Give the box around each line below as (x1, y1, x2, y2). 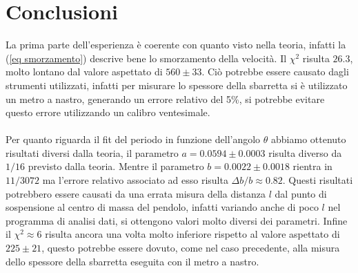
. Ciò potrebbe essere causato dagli (201, 64, 349, 79)
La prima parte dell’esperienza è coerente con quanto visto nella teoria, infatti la (6, 37, 346, 52)
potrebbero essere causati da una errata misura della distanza (6, 186, 266, 200)
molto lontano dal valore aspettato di (6, 64, 163, 79)
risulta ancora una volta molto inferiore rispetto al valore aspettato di (45, 227, 340, 241)
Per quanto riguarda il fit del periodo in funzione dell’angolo (6, 132, 261, 147)
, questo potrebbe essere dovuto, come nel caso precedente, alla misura (41, 241, 340, 255)
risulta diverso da (268, 145, 342, 160)
